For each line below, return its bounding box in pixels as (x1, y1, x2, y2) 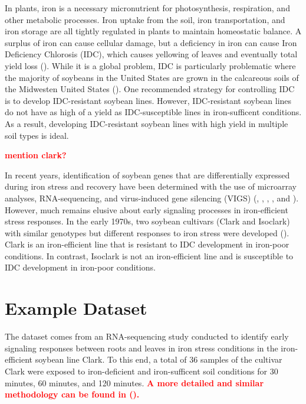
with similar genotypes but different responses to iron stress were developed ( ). (5, 226, 289, 239)
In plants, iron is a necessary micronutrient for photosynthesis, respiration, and (5, 2, 290, 14)
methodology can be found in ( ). (5, 388, 140, 400)
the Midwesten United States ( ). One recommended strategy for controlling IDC (5, 83, 295, 95)
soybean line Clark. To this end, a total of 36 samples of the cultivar (35, 353, 282, 366)
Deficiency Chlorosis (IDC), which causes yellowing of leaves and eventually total (5, 48, 298, 60)
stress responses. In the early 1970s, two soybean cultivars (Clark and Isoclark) (5, 215, 290, 227)
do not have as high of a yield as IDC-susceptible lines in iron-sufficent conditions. (5, 106, 302, 118)
